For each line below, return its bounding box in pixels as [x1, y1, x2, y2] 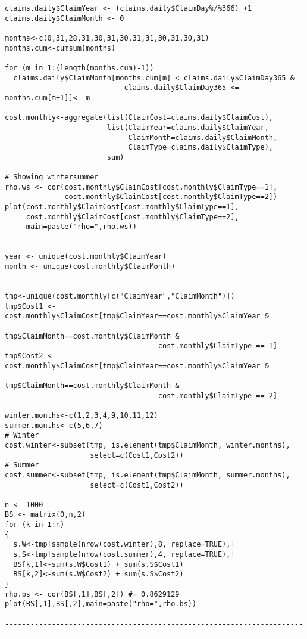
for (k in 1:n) [5, 520, 65, 529]
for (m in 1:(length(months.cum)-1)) [5, 63, 154, 72]
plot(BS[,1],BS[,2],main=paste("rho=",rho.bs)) [5, 600, 197, 609]
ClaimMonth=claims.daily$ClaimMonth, [128, 133, 278, 142]
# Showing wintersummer [5, 173, 99, 182]
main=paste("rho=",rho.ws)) [26, 222, 137, 231]
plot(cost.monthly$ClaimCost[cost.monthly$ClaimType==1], [5, 203, 239, 212]
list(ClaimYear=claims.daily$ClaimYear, [106, 123, 269, 132]
